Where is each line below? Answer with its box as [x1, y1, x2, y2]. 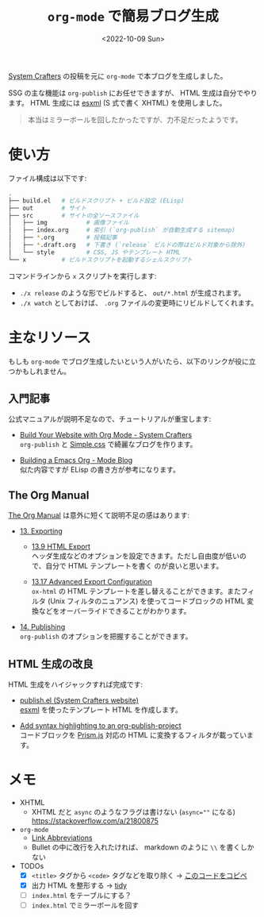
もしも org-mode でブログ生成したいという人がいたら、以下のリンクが [8, 356, 235, 366]
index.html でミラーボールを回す [31, 900, 140, 910]
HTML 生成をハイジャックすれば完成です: [8, 680, 143, 689]
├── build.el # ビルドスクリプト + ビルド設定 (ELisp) [8, 196, 185, 205]
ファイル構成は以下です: [8, 173, 87, 183]
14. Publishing [19, 622, 66, 632]
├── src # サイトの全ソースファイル [8, 211, 140, 219]
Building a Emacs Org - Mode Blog [19, 456, 133, 465]
